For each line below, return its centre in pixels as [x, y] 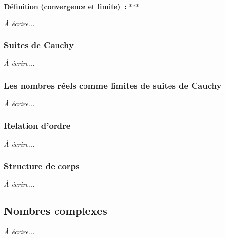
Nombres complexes [56, 210]
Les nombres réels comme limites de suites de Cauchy [113, 85]
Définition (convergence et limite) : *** [72, 6]
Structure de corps [42, 165]
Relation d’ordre [37, 125]
